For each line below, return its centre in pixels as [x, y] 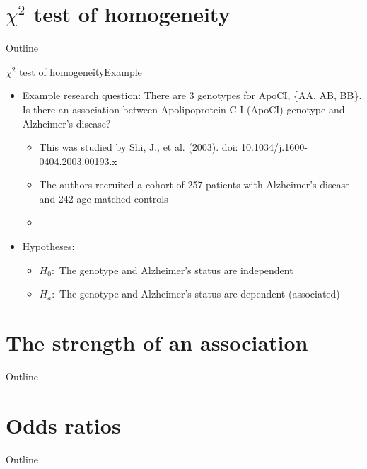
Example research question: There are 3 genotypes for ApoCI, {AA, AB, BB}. [192, 95]
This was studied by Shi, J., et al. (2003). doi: [139, 147]
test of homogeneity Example [81, 71]
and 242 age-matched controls [104, 198]
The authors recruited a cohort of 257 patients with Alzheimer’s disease [194, 185]
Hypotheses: [48, 246]
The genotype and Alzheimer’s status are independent [176, 270]
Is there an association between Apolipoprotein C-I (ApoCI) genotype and [183, 109]
